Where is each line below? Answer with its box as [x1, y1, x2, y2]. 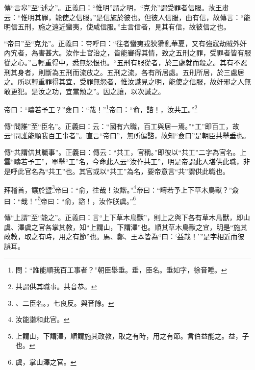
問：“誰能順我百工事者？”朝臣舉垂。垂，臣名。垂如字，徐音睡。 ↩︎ [15, 265, 227, 275]
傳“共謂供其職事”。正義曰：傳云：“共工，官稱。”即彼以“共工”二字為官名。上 [4, 147, 247, 157]
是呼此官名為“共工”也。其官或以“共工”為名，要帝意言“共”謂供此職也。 [4, 166, 229, 176]
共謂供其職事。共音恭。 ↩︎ [15, 281, 97, 292]
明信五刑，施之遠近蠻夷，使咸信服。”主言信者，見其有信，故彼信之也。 [4, 22, 230, 32]
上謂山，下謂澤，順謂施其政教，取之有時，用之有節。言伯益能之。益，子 [15, 330, 249, 341]
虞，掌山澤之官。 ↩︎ [15, 357, 76, 367]
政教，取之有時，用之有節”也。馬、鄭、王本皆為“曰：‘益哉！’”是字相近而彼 [4, 231, 245, 242]
